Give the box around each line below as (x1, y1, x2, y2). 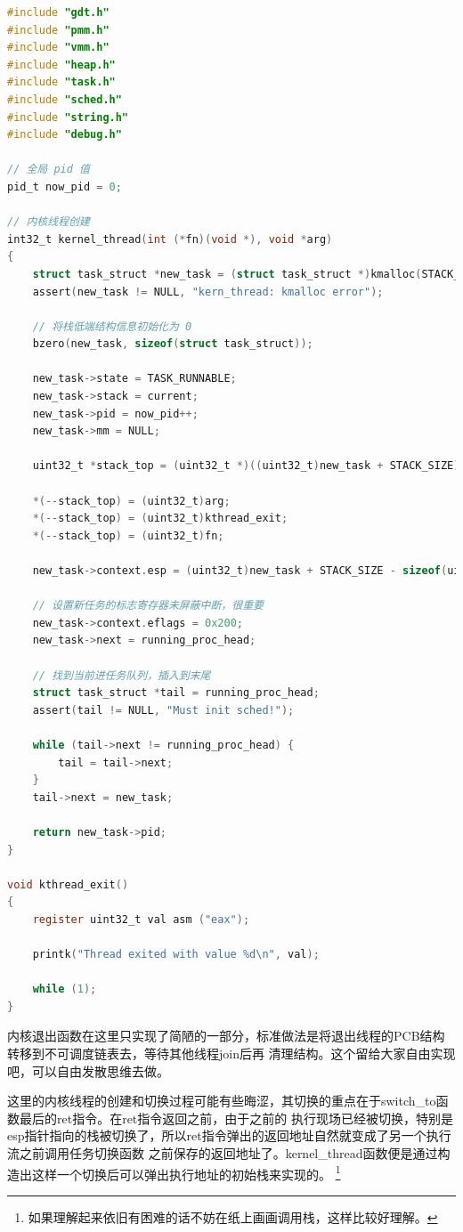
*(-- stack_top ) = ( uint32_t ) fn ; (32, 529, 224, 542)
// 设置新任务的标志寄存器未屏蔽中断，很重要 (32, 599, 264, 612)
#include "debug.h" (7, 128, 122, 142)
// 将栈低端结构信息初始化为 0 (32, 320, 192, 333)
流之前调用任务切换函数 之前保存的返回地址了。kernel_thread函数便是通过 (7, 1144, 438, 1162)
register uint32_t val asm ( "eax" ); (32, 912, 250, 926)
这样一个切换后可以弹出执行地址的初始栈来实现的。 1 (31, 1162, 341, 1183)
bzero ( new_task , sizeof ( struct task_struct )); (32, 337, 313, 351)
